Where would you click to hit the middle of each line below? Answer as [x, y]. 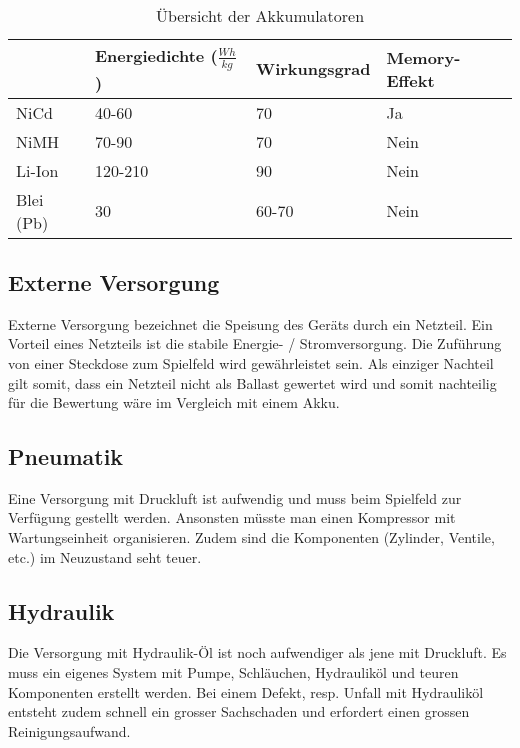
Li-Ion [37, 170]
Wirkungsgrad [313, 69]
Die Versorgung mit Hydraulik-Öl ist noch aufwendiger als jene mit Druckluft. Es [257, 652]
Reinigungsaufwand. [69, 730]
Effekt [410, 80]
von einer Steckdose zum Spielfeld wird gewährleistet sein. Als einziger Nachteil [251, 362]
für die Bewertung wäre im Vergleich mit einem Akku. [174, 402]
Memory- [423, 57]
